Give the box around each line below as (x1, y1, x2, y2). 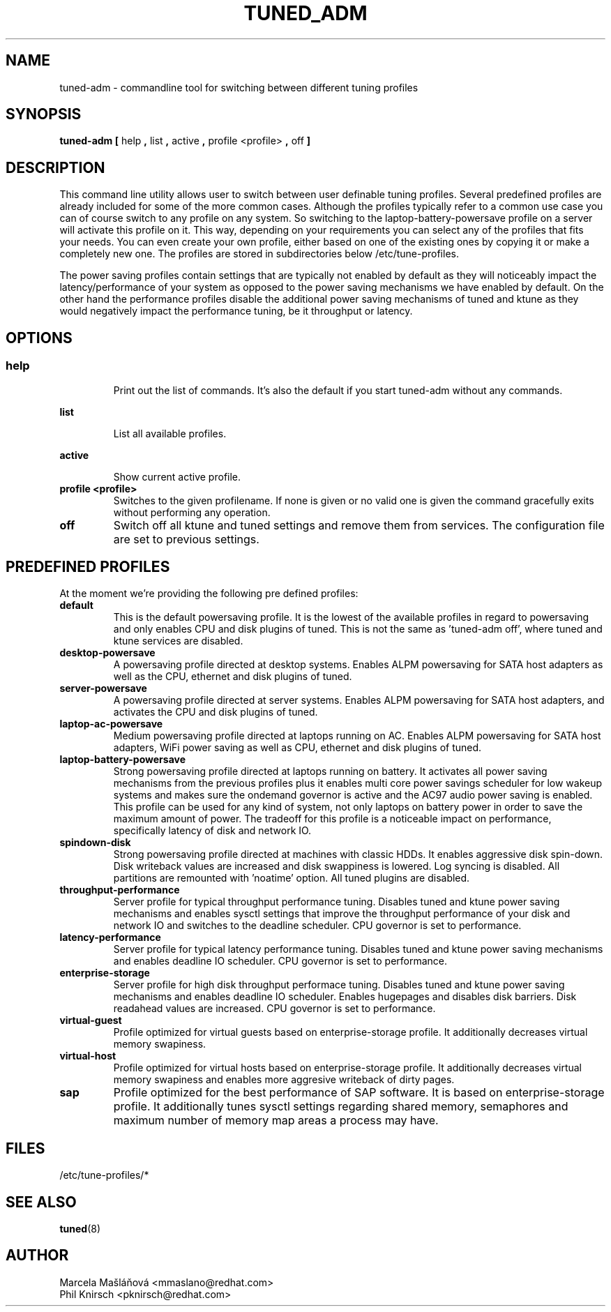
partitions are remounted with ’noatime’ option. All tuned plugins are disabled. (113, 872, 470, 884)
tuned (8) (59, 1223, 100, 1235)
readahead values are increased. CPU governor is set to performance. (113, 1002, 436, 1015)
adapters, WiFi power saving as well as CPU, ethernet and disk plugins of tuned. (113, 741, 482, 754)
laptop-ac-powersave (59, 718, 163, 730)
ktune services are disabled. (113, 635, 243, 647)
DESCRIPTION (6, 158, 105, 176)
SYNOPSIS (6, 105, 82, 123)
